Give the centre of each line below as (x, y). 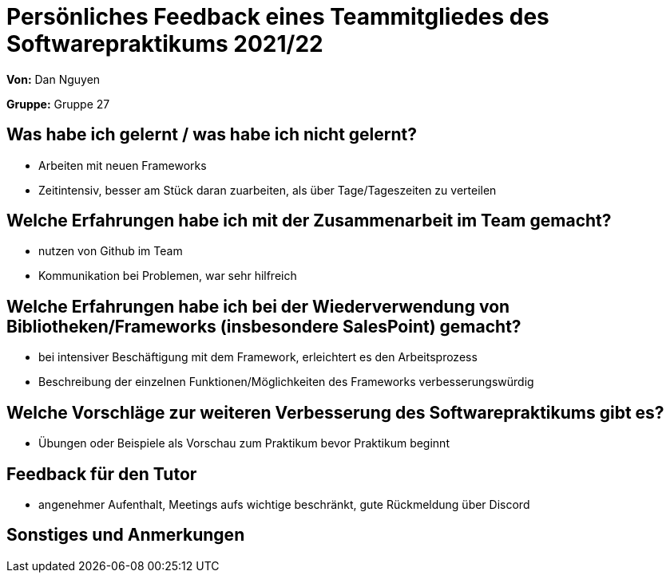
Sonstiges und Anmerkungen (126, 535)
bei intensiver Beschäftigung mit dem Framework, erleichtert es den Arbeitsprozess (258, 357)
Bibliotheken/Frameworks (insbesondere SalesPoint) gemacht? (264, 326)
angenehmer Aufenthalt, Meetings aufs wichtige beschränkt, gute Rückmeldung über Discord (284, 504)
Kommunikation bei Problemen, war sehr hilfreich (168, 276)
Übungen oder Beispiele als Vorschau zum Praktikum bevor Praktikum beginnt (244, 443)
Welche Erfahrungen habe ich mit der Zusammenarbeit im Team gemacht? (309, 221)
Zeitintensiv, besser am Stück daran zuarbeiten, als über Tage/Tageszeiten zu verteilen (268, 190)
